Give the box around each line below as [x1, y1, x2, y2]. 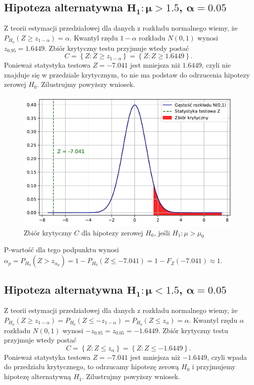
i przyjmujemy [192, 361, 236, 372]
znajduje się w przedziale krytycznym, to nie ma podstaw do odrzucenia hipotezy [4, 69, 250, 79]
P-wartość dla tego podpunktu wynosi [4, 244, 119, 255]
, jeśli [154, 227, 170, 237]
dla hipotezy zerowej [81, 227, 143, 237]
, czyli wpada [207, 351, 247, 362]
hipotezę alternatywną [4, 371, 71, 382]
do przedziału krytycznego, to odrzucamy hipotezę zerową [4, 361, 179, 372]
